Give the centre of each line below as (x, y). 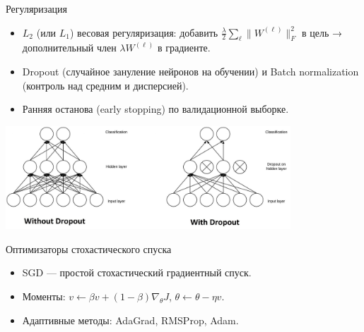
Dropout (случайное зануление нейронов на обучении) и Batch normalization (190, 71)
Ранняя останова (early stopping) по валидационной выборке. (155, 109)
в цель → (322, 32)
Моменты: (44, 296)
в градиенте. (184, 48)
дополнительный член (69, 48)
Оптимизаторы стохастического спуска (89, 248)
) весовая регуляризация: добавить (144, 32)
